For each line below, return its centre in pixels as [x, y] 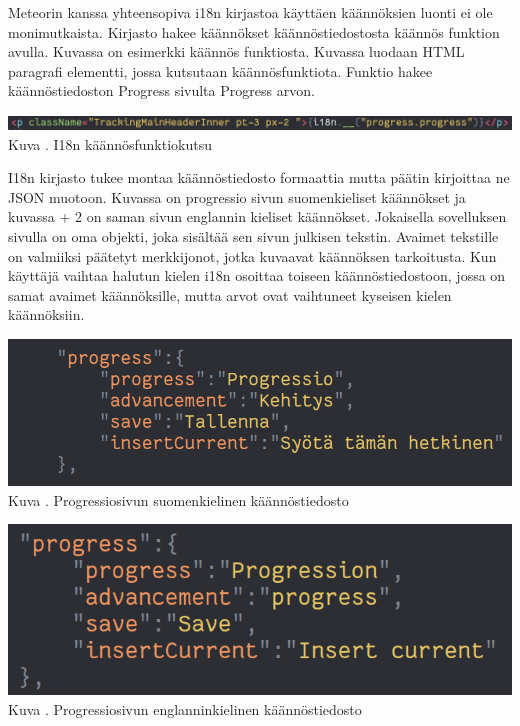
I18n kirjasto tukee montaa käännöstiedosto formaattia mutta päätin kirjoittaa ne [259, 177]
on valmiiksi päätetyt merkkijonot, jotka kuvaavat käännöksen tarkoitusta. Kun [252, 255]
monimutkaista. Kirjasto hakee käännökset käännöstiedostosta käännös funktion [254, 31]
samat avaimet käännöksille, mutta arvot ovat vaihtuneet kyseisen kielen [230, 294]
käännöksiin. [46, 314]
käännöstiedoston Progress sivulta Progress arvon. [161, 90]
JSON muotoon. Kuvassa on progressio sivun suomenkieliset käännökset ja [237, 196]
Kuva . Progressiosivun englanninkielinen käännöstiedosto [185, 708]
